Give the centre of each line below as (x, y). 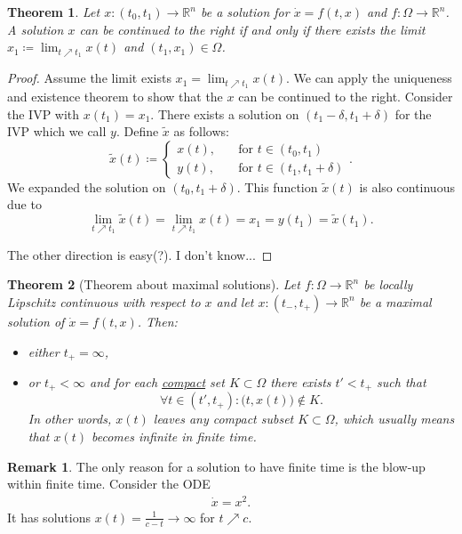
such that (402, 381)
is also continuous (407, 186)
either (44, 351)
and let (235, 301)
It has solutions (49, 517)
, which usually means (394, 419)
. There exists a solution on (225, 113)
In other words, (70, 419)
